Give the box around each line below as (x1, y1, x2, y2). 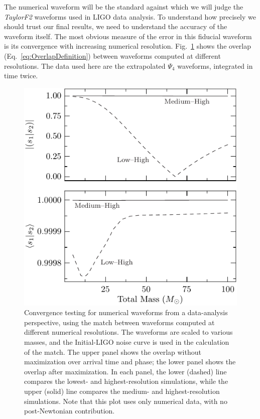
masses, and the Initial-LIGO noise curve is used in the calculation (24, 337, 229, 347)
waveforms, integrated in (177, 60, 253, 71)
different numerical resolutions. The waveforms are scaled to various (24, 327, 233, 337)
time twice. (4, 70, 38, 81)
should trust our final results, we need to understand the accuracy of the (4, 21, 227, 32)
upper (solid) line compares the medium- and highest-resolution (24, 386, 220, 396)
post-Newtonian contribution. (24, 405, 115, 416)
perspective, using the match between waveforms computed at (24, 317, 215, 327)
